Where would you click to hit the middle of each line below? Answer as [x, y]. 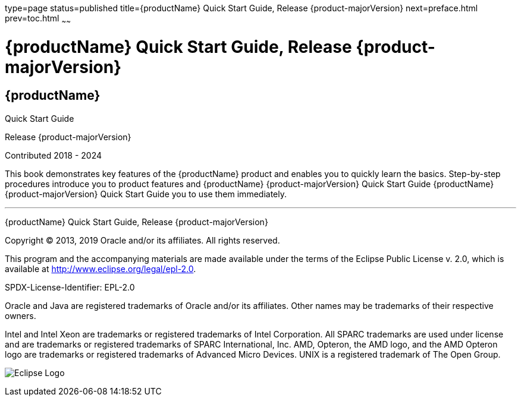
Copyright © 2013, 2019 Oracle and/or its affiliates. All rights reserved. [142, 240]
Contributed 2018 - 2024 [54, 155]
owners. [21, 315]
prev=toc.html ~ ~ [38, 19]
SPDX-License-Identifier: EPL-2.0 [70, 287]
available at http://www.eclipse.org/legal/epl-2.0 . [101, 269]
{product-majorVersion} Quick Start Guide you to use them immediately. [146, 194]
